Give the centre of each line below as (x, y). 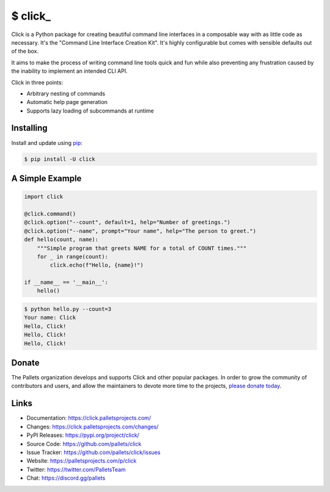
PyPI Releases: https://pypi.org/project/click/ (83, 435)
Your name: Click (50, 318)
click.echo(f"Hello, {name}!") (97, 265)
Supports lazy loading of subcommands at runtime (90, 111)
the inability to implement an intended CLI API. (69, 71)
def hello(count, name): (61, 240)
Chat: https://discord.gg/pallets (66, 478)
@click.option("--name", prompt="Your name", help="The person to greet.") (140, 231)
